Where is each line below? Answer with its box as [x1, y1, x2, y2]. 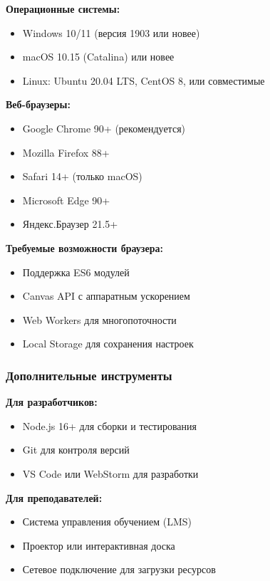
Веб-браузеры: [6, 97, 71, 112]
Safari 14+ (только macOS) [22, 169, 142, 184]
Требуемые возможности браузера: [6, 240, 163, 255]
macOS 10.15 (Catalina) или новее [22, 49, 175, 64]
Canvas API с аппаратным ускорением [22, 288, 190, 303]
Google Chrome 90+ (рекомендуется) [22, 120, 186, 135]
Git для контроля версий [22, 442, 130, 457]
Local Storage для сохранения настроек [22, 336, 194, 351]
